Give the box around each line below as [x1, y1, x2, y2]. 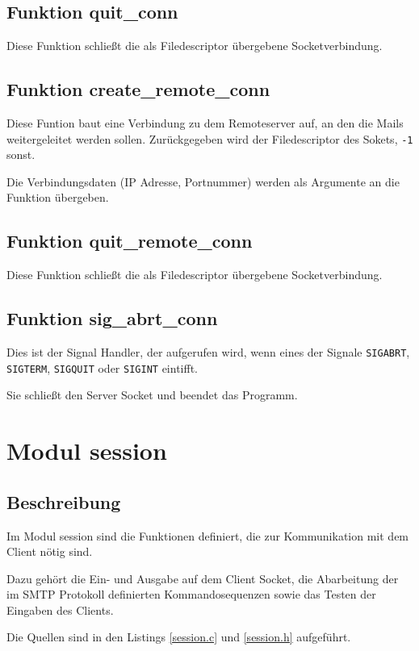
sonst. [6, 146, 36, 163]
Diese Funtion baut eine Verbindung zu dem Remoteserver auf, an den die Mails [6, 115, 404, 131]
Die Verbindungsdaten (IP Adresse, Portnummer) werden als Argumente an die [6, 173, 400, 190]
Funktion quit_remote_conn [6, 228, 253, 253]
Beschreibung [6, 489, 121, 514]
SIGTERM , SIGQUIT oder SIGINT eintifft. [6, 359, 198, 376]
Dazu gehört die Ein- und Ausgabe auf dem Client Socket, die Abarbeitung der [6, 570, 399, 586]
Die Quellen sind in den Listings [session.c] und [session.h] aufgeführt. [6, 628, 351, 645]
